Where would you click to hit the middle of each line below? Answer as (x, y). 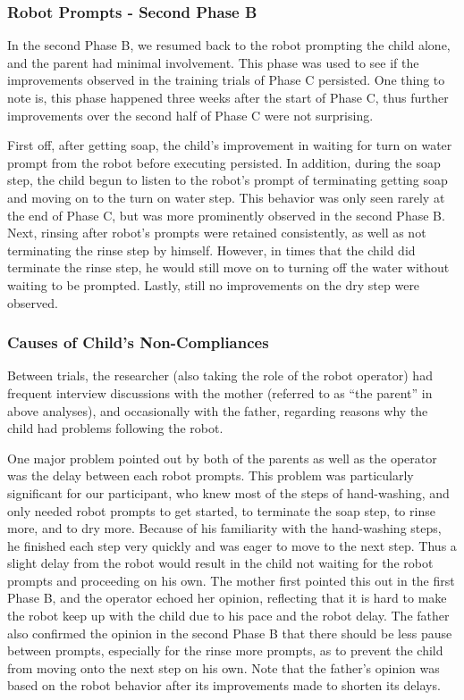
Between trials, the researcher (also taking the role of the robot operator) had (220, 375)
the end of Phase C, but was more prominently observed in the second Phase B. (226, 215)
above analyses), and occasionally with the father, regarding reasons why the (218, 410)
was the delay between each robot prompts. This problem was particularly (211, 475)
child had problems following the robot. (115, 428)
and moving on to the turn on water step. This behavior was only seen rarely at (226, 197)
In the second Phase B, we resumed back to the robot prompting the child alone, (229, 45)
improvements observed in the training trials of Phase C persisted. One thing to (226, 80)
